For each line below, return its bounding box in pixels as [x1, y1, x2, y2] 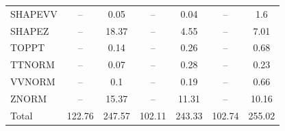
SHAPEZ [10, 23, 49, 38]
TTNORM [10, 57, 55, 72]
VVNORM [10, 74, 55, 89]
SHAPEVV [10, 6, 58, 20]
